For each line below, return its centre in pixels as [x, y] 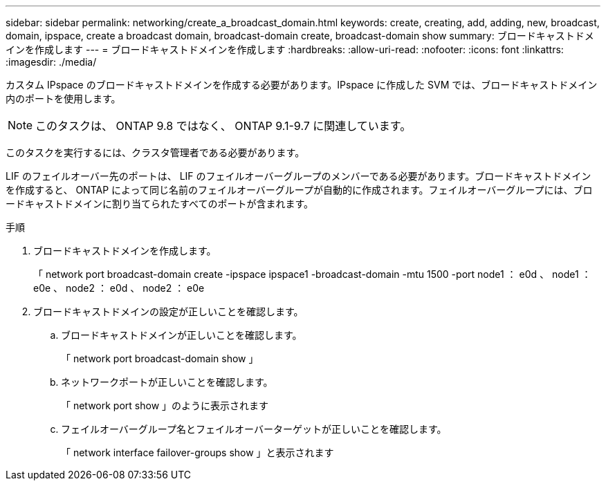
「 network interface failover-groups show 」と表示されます [198, 452]
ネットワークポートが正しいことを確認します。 [167, 382]
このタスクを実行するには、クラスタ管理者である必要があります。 [155, 152]
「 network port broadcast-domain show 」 [160, 358]
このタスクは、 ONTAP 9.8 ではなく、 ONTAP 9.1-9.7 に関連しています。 [223, 126]
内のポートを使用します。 [63, 99]
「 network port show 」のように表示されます [165, 405]
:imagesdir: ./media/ [51, 62]
